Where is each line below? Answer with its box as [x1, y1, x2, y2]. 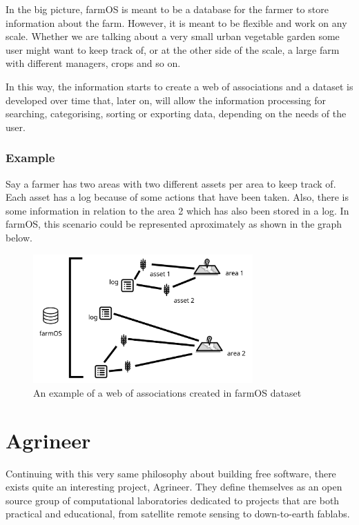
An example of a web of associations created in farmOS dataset [33, 385, 302, 399]
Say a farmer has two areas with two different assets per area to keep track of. [6, 176, 336, 190]
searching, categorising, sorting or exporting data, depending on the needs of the [6, 106, 347, 121]
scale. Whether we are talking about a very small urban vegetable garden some [6, 29, 340, 43]
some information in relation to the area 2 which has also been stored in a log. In [6, 203, 349, 217]
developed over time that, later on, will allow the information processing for [6, 92, 326, 107]
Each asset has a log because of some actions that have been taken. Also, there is [6, 190, 349, 204]
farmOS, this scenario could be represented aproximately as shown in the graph [6, 217, 342, 231]
